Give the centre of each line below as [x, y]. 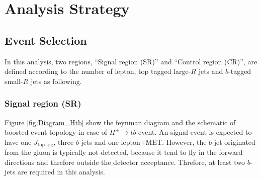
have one [18, 142]
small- [14, 81]
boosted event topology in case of [56, 132]
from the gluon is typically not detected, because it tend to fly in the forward [124, 152]
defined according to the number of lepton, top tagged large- [98, 71]
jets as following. [56, 81]
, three [64, 142]
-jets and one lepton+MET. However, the [143, 142]
